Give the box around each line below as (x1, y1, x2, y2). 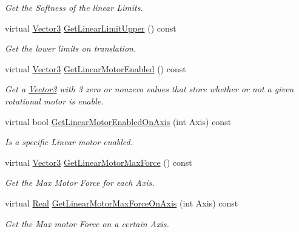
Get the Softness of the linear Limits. (5, 1, 143, 13)
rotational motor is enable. (5, 94, 104, 107)
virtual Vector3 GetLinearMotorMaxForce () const (5, 155, 192, 168)
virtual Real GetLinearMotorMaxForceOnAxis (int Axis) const (5, 196, 238, 209)
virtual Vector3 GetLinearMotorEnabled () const (5, 62, 186, 75)
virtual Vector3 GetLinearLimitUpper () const (5, 21, 176, 34)
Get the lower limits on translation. (5, 42, 136, 55)
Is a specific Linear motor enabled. (5, 135, 133, 148)
